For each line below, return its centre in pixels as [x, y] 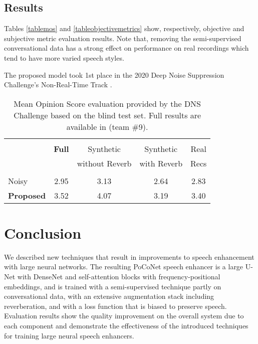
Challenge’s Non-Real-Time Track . [58, 84]
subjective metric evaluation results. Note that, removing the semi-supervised [123, 38]
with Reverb [161, 163]
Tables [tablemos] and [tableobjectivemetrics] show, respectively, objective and [124, 28]
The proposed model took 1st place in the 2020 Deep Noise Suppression [114, 74]
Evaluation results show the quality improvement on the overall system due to [124, 316]
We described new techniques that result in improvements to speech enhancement [129, 256]
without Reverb [104, 163]
